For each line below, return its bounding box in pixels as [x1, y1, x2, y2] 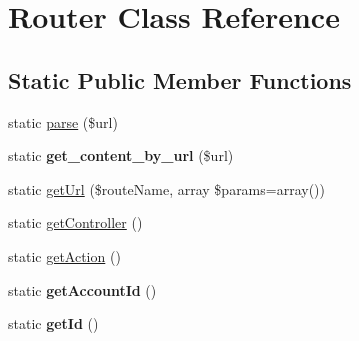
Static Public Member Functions [8, 64, 352, 95]
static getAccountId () [8, 279, 157, 300]
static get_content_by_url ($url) [8, 145, 234, 166]
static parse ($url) [8, 111, 118, 132]
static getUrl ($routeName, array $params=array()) [8, 178, 326, 199]
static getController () [8, 212, 143, 233]
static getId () [8, 313, 99, 334]
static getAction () [8, 245, 121, 266]
